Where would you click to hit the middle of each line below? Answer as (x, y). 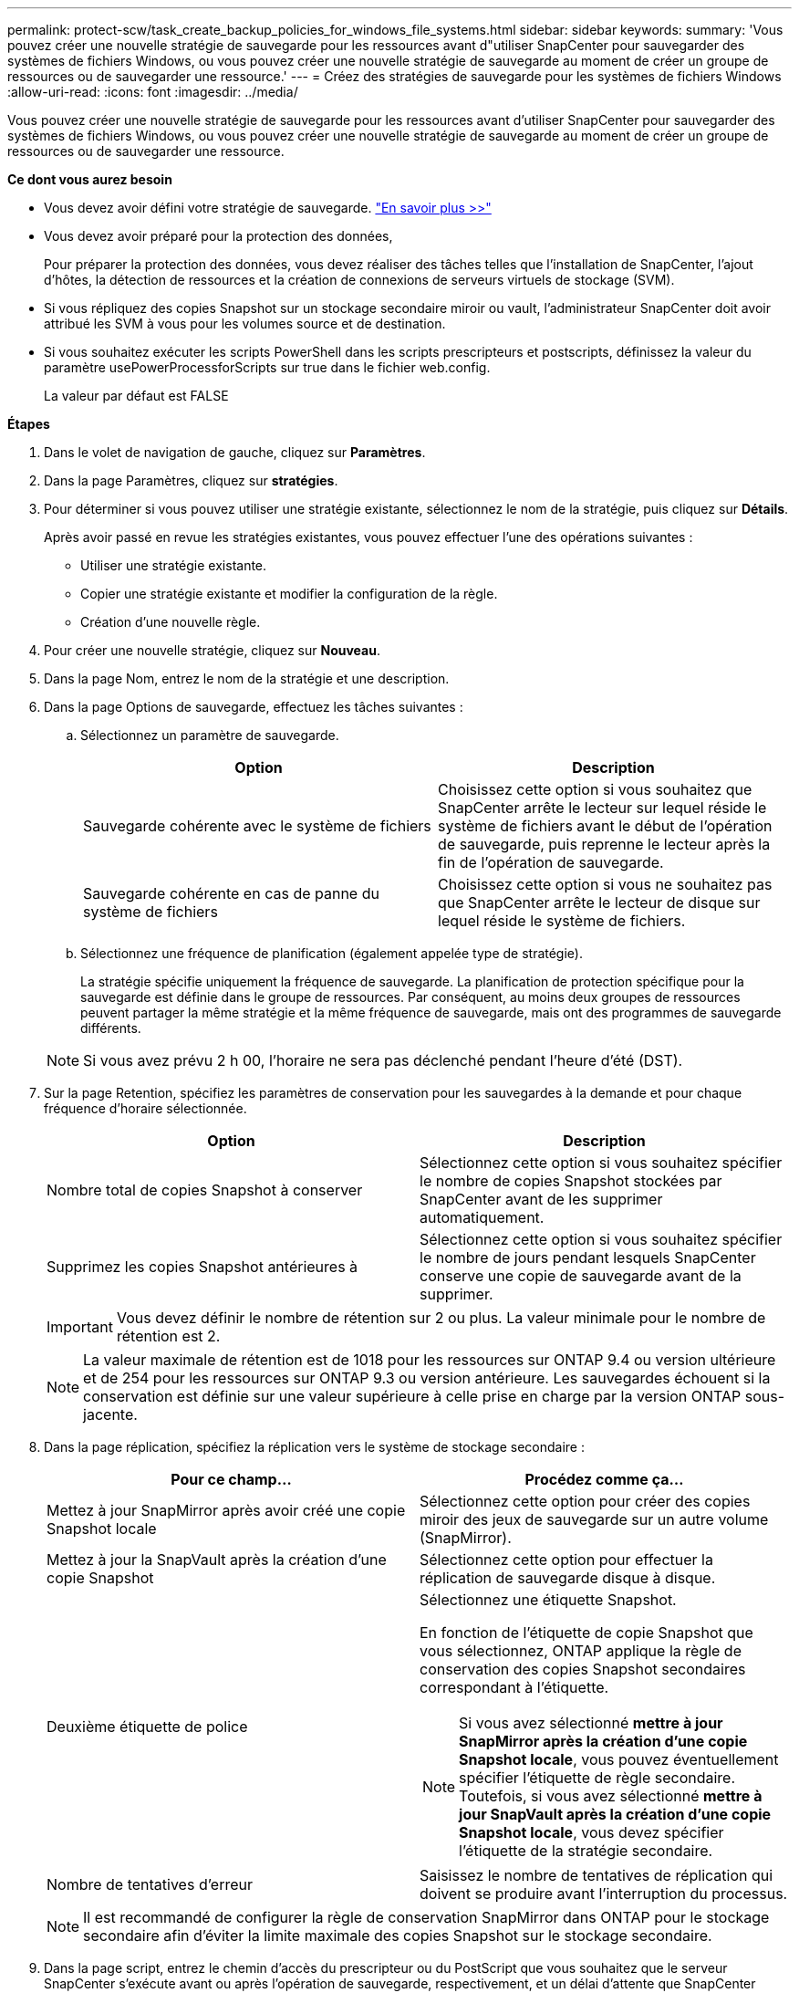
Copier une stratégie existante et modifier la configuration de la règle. (289, 594)
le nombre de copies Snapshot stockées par (571, 1181)
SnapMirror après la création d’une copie (603, 1741)
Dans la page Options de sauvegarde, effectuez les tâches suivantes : (254, 707)
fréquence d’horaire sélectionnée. (145, 1108)
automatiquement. (482, 1217)
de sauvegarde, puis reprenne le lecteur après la (604, 844)
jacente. (110, 1414)
